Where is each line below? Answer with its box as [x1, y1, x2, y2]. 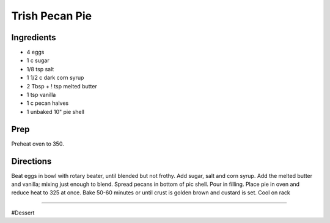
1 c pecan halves [26, 99, 69, 107]
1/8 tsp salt [26, 65, 54, 73]
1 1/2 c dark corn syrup [26, 74, 84, 82]
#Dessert [11, 209, 35, 216]
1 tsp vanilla [26, 91, 56, 99]
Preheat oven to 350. [11, 140, 64, 147]
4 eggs [26, 49, 45, 56]
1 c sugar [26, 57, 50, 64]
